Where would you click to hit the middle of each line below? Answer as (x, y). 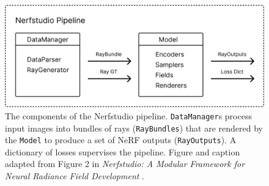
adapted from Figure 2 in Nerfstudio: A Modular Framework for (125, 164)
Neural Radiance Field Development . (75, 176)
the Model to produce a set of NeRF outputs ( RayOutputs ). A (121, 140)
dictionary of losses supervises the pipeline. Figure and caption (123, 151)
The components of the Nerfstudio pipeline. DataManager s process (128, 115)
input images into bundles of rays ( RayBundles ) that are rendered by (134, 128)
